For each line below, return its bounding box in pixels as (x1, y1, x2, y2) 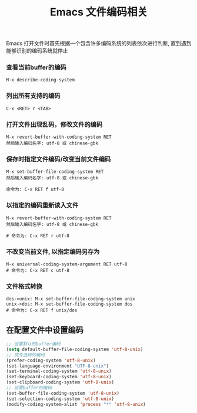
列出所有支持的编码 (6, 92, 61, 100)
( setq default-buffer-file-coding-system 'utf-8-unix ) (6, 346, 143, 352)
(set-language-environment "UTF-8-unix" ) (6, 363, 109, 369)
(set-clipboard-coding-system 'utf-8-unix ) (6, 379, 115, 385)
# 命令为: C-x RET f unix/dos (6, 307, 78, 313)
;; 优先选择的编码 (6, 352, 45, 358)
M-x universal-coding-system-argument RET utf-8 (6, 261, 128, 267)
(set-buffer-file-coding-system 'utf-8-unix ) (6, 390, 119, 396)
